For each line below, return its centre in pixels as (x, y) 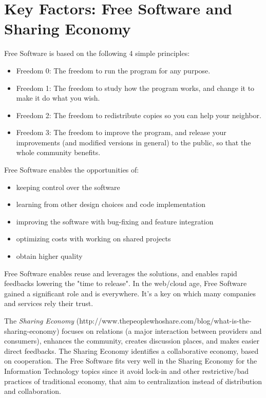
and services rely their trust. (49, 303)
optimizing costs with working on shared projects (93, 239)
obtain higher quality (49, 256)
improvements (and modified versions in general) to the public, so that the (134, 142)
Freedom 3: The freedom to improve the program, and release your (121, 132)
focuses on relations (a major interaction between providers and (162, 330)
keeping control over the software (68, 187)
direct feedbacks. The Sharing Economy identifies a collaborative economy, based (131, 350)
